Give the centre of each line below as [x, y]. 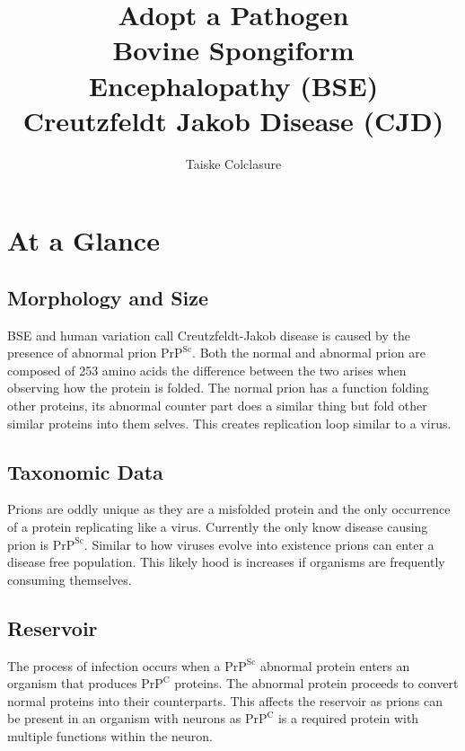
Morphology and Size [108, 297]
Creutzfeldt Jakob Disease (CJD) [233, 120]
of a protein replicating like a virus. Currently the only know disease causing [218, 527]
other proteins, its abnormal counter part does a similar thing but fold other [217, 406]
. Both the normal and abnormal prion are [309, 353]
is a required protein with [348, 718]
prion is [28, 544]
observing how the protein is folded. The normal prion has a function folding [218, 388]
